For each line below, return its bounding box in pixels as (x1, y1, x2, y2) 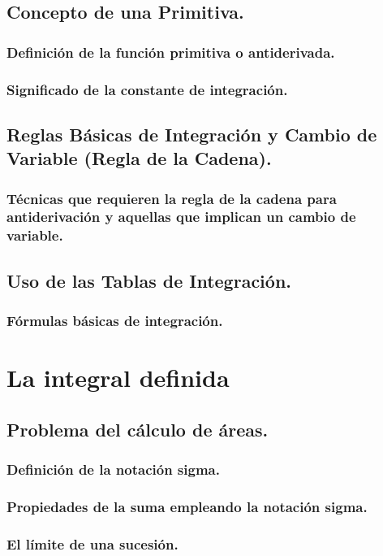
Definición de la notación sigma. (6, 459, 220, 480)
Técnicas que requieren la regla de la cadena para (6, 188, 337, 208)
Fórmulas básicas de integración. (6, 311, 223, 331)
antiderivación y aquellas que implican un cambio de (6, 206, 356, 227)
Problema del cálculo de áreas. (6, 416, 269, 441)
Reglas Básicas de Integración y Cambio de (6, 121, 377, 146)
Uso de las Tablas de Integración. (6, 267, 292, 293)
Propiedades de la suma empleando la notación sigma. (6, 496, 368, 516)
